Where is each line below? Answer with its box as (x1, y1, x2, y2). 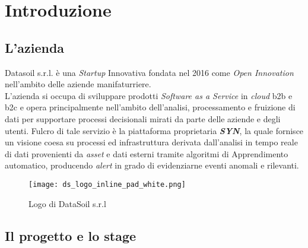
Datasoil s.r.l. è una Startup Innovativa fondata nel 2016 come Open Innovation (5, 66, 294, 78)
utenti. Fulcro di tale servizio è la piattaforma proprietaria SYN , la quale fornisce (5, 124, 304, 136)
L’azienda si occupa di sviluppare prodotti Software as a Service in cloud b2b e (5, 89, 293, 101)
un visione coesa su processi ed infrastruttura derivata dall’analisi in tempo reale (5, 136, 298, 148)
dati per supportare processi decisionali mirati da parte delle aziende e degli (5, 112, 281, 125)
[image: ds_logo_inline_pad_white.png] (28, 180, 186, 189)
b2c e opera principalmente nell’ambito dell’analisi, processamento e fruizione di (5, 101, 296, 113)
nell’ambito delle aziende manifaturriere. (5, 78, 151, 90)
